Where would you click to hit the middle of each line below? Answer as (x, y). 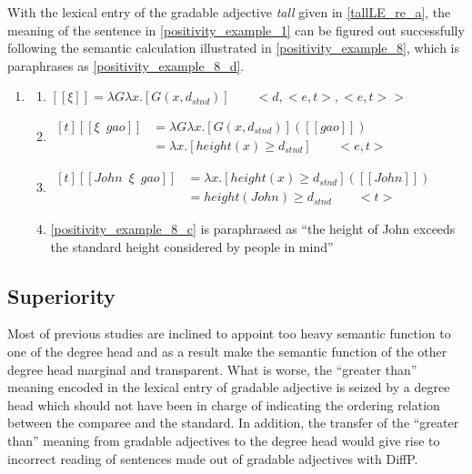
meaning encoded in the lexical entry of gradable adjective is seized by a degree (229, 387)
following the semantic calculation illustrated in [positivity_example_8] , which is (234, 48)
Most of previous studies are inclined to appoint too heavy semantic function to (229, 333)
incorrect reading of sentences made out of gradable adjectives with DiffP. (213, 458)
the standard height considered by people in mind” (192, 246)
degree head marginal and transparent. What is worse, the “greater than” (212, 369)
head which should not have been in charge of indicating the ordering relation (224, 404)
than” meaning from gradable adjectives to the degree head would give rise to (224, 441)
